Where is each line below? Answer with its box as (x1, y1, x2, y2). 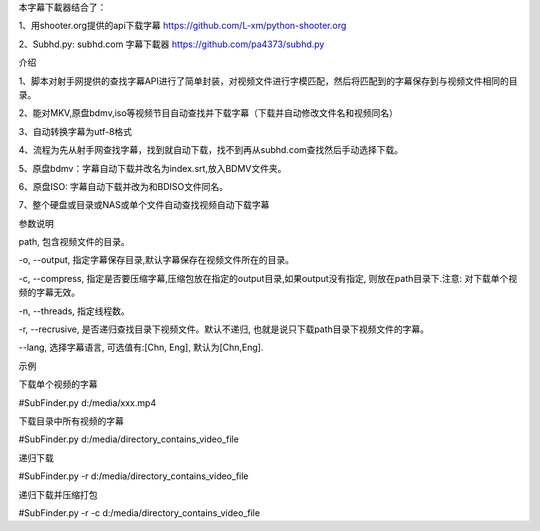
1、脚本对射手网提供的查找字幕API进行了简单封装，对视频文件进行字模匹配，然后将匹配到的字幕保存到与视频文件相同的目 (18, 75, 519, 87)
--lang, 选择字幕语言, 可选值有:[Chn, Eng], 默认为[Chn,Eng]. (18, 341, 264, 354)
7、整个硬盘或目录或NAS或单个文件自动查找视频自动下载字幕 (18, 199, 270, 211)
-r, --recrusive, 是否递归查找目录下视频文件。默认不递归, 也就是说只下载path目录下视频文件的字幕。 (18, 323, 430, 335)
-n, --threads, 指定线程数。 (18, 305, 130, 317)
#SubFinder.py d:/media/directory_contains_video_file (18, 433, 239, 445)
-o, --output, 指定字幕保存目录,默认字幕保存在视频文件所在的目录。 (18, 254, 295, 266)
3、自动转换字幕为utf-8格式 (18, 125, 133, 137)
